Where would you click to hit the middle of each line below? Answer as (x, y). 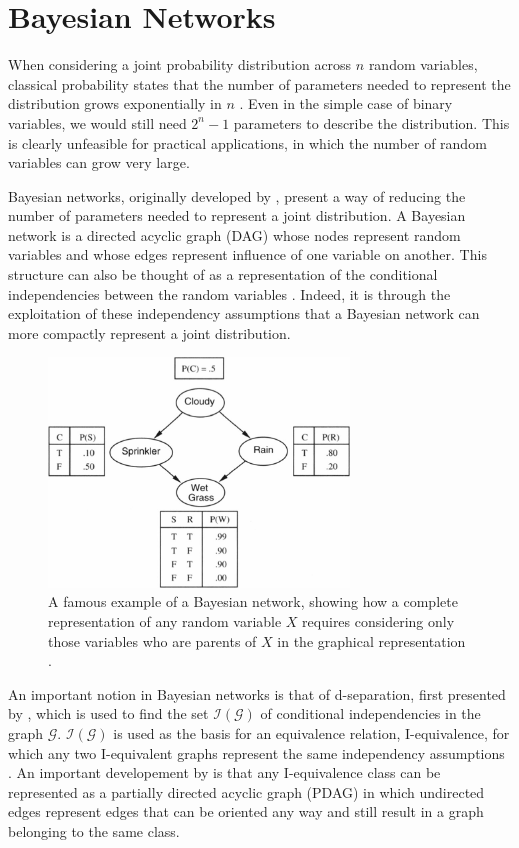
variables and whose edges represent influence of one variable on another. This (247, 254)
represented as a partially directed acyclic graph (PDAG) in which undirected (246, 791)
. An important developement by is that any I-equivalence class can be (224, 772)
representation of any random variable (165, 620)
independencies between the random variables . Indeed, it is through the (229, 293)
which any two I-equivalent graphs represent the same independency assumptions (256, 752)
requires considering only (378, 620)
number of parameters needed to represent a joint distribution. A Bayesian (237, 215)
